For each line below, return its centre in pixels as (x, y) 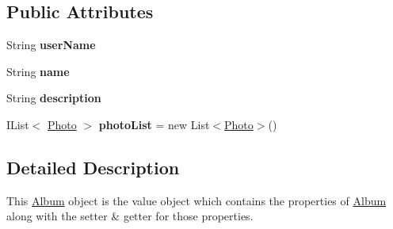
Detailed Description (93, 167)
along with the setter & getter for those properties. (130, 216)
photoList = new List (154, 124)
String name (38, 71)
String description (54, 98)
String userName (51, 45)
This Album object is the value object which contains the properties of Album (196, 200)
